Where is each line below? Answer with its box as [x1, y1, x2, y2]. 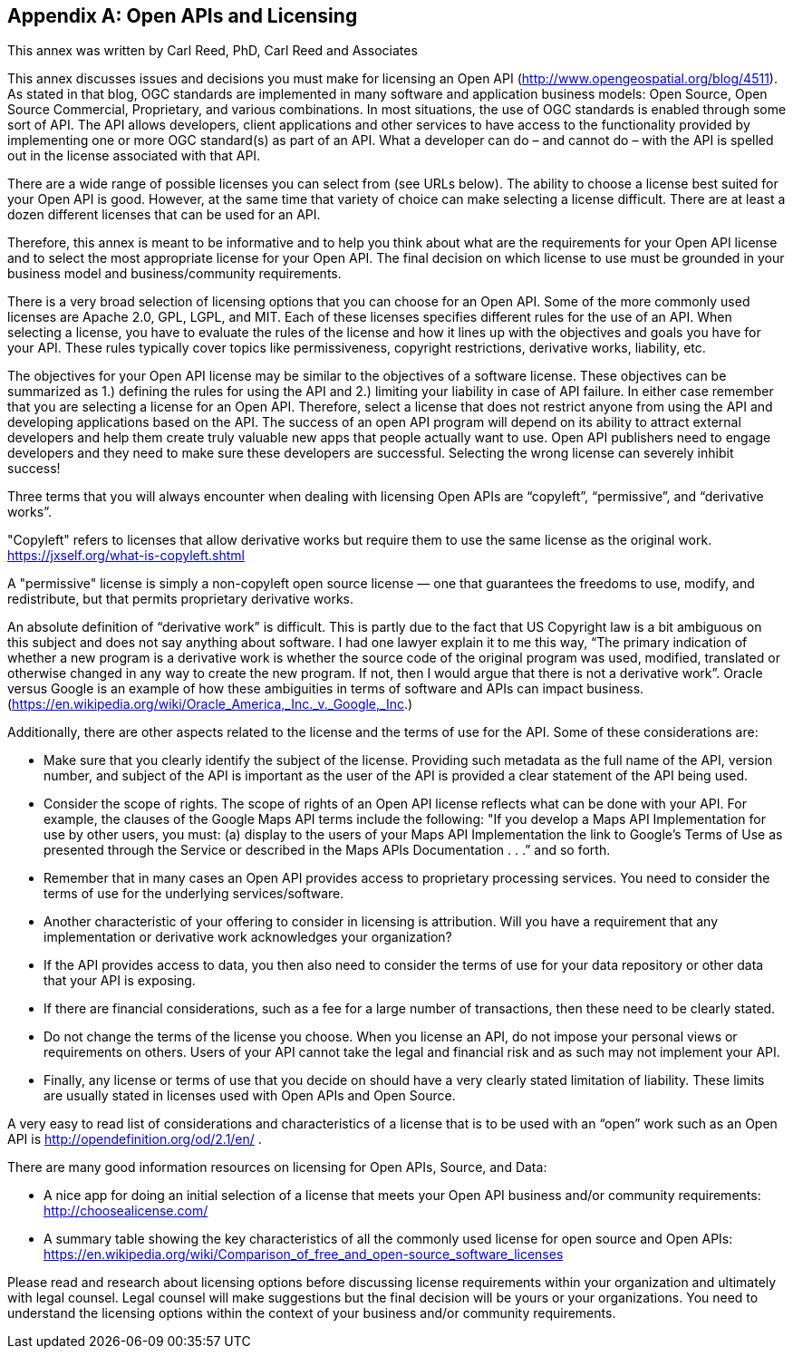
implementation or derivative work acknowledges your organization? [44, 929, 452, 945]
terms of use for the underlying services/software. [44, 886, 344, 902]
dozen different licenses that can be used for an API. [7, 207, 321, 223]
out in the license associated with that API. [7, 148, 261, 164]
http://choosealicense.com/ [44, 1203, 208, 1219]
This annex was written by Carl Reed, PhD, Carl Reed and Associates [7, 43, 418, 59]
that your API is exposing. [44, 973, 196, 989]
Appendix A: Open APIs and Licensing [7, 5, 358, 27]
